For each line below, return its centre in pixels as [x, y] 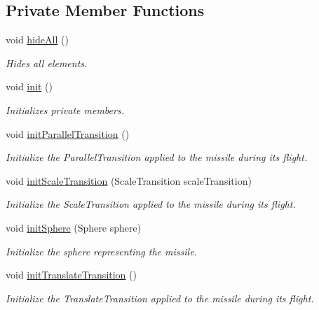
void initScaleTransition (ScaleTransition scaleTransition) [129, 180]
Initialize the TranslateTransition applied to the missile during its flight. [160, 298]
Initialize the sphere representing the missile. [101, 251]
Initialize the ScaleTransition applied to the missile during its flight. [151, 204]
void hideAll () [37, 40]
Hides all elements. [47, 63]
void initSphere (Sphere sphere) [74, 227]
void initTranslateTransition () [71, 275]
